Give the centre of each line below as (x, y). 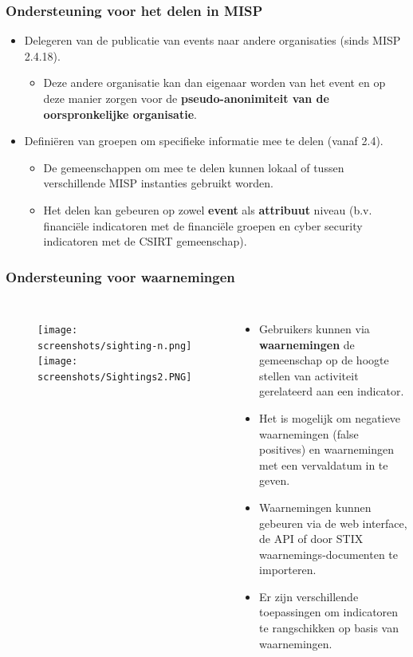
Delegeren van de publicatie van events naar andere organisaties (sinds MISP (212, 40)
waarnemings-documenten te (329, 554)
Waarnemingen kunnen (315, 507)
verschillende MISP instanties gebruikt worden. (158, 183)
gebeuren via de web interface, (333, 523)
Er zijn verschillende (309, 596)
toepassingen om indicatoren (329, 612)
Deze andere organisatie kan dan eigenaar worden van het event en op (214, 83)
